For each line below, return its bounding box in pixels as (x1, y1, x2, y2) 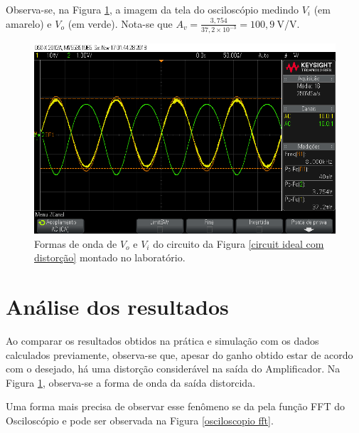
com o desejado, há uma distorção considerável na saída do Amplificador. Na (6, 361, 341, 376)
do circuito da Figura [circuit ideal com (153, 236, 324, 251)
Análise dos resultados (6, 292, 229, 321)
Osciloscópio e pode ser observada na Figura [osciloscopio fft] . (6, 412, 274, 427)
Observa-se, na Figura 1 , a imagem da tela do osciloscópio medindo (6, 2, 299, 16)
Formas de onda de (34, 236, 117, 251)
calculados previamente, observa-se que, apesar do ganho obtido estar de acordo (6, 347, 353, 362)
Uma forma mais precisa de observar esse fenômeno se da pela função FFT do (6, 399, 345, 414)
